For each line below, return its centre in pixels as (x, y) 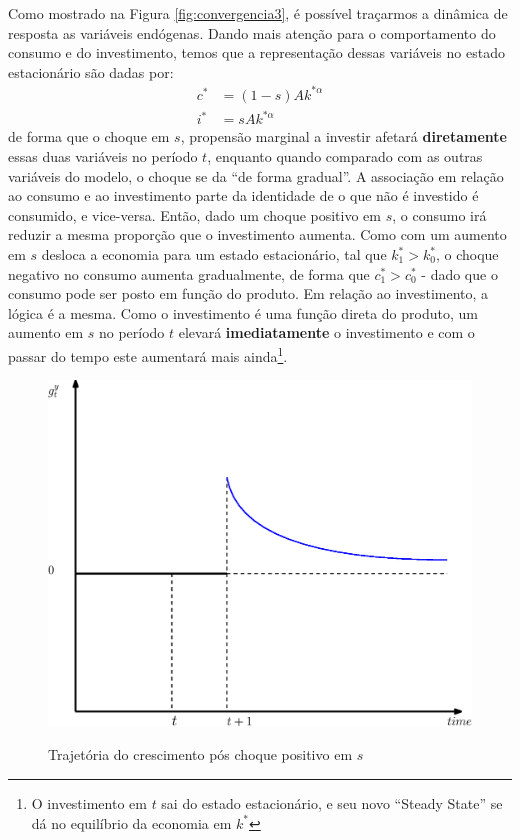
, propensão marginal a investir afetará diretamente (343, 136)
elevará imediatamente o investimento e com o (326, 332)
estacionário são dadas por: (91, 71)
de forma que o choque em (89, 136)
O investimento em (89, 802)
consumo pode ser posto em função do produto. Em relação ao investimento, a (248, 293)
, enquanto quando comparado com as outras (345, 156)
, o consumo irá (439, 214)
